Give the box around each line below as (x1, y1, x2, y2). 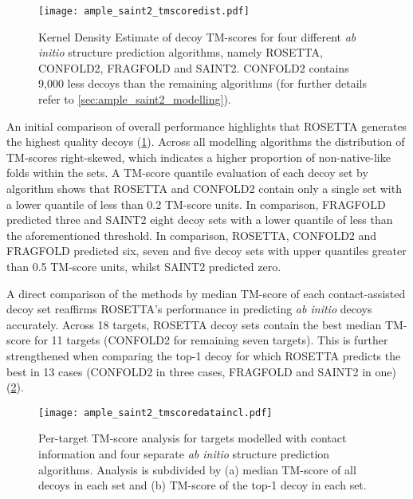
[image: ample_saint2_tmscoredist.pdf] (38, 6, 250, 17)
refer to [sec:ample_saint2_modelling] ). (38, 91, 231, 108)
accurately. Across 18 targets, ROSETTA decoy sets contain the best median (6, 316, 382, 332)
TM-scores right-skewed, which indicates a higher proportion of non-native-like (6, 148, 391, 165)
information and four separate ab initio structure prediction (38, 445, 330, 462)
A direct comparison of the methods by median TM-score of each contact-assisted (6, 285, 406, 301)
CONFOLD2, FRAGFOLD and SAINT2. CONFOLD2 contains (38, 59, 349, 76)
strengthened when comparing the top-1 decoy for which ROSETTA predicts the (6, 347, 401, 363)
